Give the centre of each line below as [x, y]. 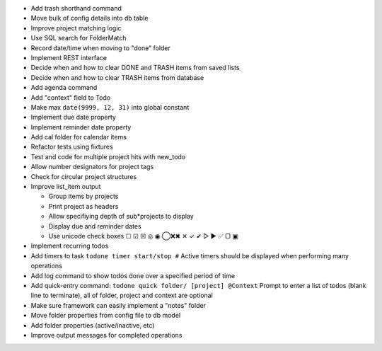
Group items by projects [83, 196]
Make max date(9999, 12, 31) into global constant [110, 107]
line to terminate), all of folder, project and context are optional [122, 295]
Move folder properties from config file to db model [105, 316]
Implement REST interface [69, 57]
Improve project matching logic [76, 28]
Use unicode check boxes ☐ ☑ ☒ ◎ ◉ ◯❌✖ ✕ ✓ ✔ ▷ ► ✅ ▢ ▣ [143, 236]
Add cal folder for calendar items [79, 137]
